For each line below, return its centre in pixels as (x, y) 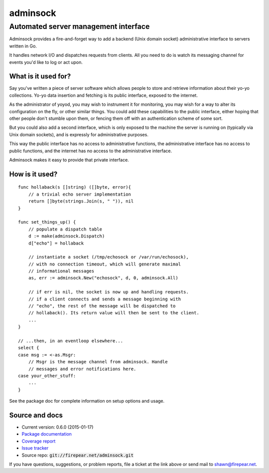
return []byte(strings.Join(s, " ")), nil (81, 201)
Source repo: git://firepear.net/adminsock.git (78, 455)
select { (29, 348)
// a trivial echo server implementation (80, 194)
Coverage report (39, 441)
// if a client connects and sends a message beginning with (105, 299)
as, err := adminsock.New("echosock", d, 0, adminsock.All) (103, 278)
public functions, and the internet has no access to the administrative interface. (91, 151)
